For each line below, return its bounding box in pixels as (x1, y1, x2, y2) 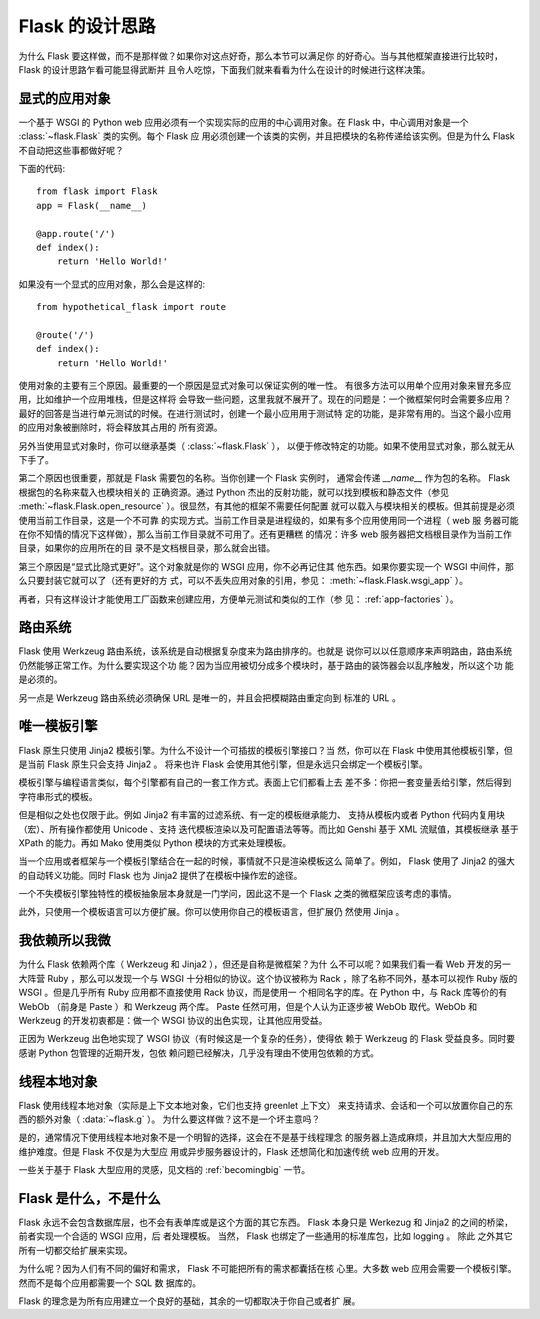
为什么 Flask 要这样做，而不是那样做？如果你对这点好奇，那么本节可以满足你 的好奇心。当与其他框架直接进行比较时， (18, 50, 504, 62)
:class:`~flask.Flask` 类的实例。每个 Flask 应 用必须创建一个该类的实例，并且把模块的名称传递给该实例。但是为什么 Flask (18, 130, 515, 142)
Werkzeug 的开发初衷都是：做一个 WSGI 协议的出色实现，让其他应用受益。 (18, 1014, 328, 1026)
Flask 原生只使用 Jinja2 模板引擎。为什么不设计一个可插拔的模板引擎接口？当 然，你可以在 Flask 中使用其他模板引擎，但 (18, 744, 514, 756)
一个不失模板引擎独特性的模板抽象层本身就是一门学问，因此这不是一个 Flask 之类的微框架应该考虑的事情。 (18, 888, 457, 900)
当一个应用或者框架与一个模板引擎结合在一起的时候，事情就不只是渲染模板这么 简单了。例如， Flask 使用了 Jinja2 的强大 (18, 855, 515, 867)
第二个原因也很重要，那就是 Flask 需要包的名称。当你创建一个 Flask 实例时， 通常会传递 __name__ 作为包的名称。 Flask (18, 472, 511, 484)
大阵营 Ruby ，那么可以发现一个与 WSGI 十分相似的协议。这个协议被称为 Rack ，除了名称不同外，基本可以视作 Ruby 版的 (18, 972, 518, 984)
